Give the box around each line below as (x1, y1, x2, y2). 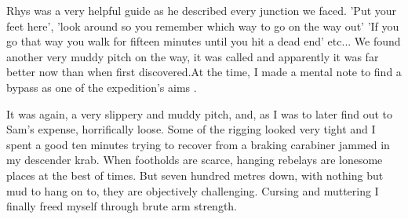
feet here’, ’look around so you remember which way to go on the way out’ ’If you (6, 17, 399, 34)
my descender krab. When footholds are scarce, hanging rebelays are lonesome (6, 151, 383, 168)
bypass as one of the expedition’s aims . (6, 78, 197, 95)
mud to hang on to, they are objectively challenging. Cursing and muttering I (6, 182, 379, 199)
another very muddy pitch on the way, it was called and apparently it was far (6, 48, 379, 64)
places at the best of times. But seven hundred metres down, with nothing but (6, 166, 384, 183)
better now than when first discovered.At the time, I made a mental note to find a (6, 64, 402, 80)
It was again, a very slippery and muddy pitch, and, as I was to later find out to (6, 105, 392, 122)
